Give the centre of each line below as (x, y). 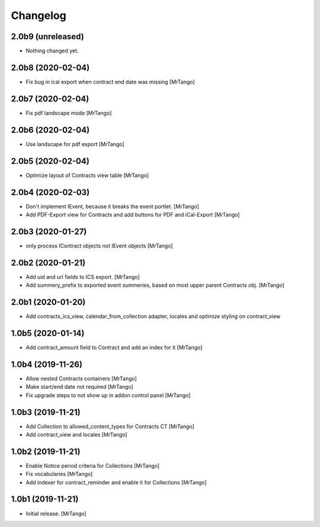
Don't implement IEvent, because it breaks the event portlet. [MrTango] (113, 206)
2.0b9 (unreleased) (47, 36)
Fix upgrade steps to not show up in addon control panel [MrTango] (108, 395)
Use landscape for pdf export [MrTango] (75, 144)
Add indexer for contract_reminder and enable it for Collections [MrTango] (116, 482)
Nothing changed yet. (52, 51)
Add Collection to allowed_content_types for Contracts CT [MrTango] (110, 426)
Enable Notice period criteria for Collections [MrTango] (93, 465)
